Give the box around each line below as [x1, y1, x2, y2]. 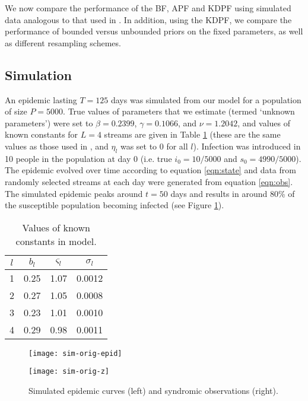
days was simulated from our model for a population [110, 93, 301, 106]
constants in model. [15, 234, 97, 248]
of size [5, 105, 27, 117]
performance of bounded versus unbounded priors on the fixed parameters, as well [5, 25, 303, 37]
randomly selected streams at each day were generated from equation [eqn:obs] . [5, 175, 293, 187]
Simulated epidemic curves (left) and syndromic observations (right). [28, 384, 278, 396]
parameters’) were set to [5, 116, 93, 129]
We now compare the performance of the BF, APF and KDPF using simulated [5, 2, 291, 14]
